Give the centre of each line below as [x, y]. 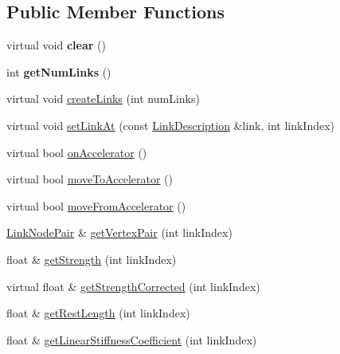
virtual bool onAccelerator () [77, 152]
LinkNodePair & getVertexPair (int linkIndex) [119, 232]
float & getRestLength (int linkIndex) [98, 313]
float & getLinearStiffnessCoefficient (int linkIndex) [132, 339]
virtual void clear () [56, 45]
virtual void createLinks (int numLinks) [103, 98]
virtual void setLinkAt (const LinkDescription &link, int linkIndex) [171, 125]
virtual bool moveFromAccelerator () [96, 205]
